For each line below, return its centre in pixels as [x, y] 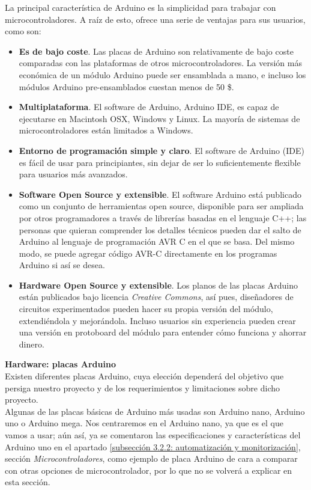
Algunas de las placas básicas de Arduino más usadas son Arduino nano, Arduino [155, 411]
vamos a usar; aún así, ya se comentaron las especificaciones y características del [153, 435]
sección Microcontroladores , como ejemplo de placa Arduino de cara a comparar [151, 458]
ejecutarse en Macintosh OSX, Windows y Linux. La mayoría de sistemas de [159, 118]
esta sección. [28, 482]
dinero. [32, 344]
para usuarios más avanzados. [73, 174]
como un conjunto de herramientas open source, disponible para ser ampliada [161, 206]
